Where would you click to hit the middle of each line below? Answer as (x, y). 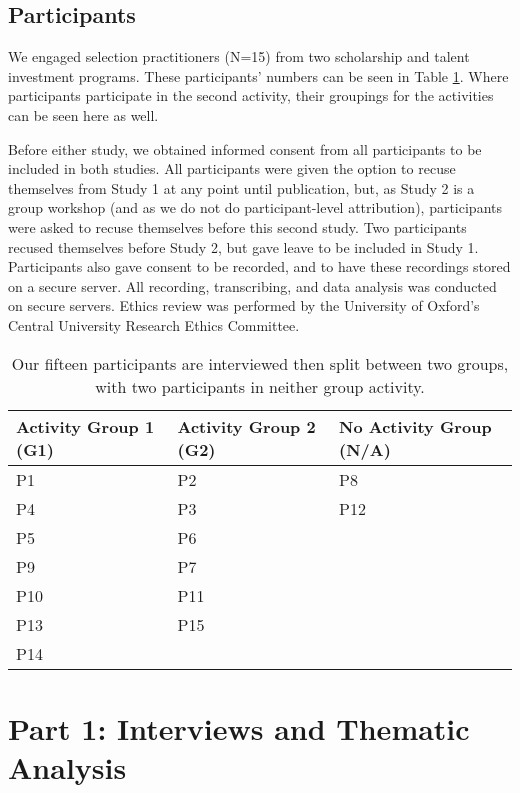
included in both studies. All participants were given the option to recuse (232, 168)
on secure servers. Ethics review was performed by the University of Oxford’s (244, 305)
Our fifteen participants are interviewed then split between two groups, (260, 363)
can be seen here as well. (83, 114)
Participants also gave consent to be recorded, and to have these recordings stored (259, 266)
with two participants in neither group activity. (260, 386)
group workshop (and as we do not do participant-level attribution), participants (255, 207)
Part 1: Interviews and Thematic (239, 727)
